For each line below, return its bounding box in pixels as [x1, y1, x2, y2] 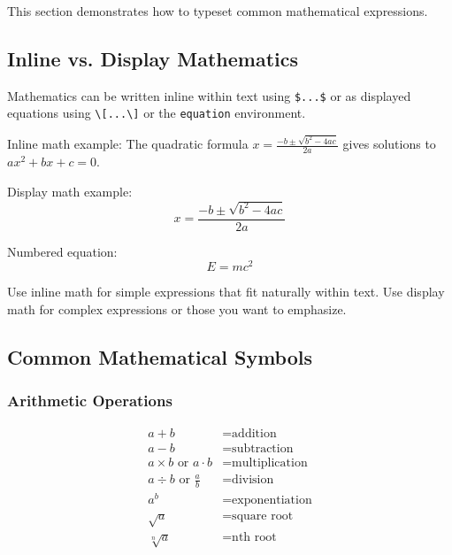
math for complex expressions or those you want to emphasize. [7, 300, 347, 319]
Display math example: [7, 181, 133, 200]
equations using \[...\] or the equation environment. [7, 104, 306, 122]
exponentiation [232, 494, 312, 507]
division [232, 474, 274, 487]
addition [232, 427, 277, 440]
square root [232, 510, 294, 523]
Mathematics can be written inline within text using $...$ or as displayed [7, 86, 411, 104]
